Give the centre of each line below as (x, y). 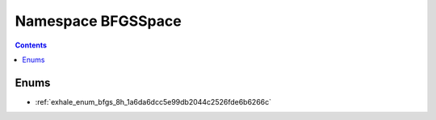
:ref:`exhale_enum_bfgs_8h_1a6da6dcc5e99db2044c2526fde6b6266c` (153, 101)
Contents (31, 45)
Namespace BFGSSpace (98, 21)
